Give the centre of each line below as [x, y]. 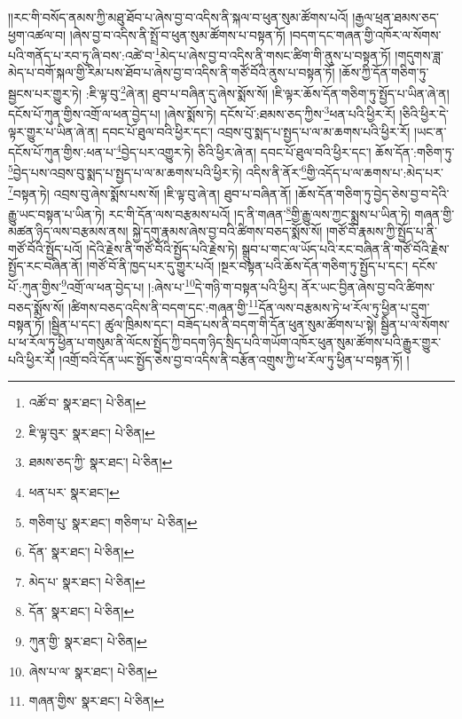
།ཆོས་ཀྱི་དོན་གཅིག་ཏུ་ [384, 72]
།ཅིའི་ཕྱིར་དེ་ [424, 113]
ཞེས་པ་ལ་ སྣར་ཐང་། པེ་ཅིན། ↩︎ [93, 671]
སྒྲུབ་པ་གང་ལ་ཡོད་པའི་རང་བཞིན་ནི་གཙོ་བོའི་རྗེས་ [345, 248]
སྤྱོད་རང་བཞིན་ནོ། [45, 266]
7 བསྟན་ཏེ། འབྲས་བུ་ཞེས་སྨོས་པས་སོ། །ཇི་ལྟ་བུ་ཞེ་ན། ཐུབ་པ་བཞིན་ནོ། [150, 192]
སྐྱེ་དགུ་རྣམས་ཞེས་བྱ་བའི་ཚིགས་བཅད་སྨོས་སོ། [227, 231]
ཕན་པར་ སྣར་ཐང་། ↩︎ [74, 491]
